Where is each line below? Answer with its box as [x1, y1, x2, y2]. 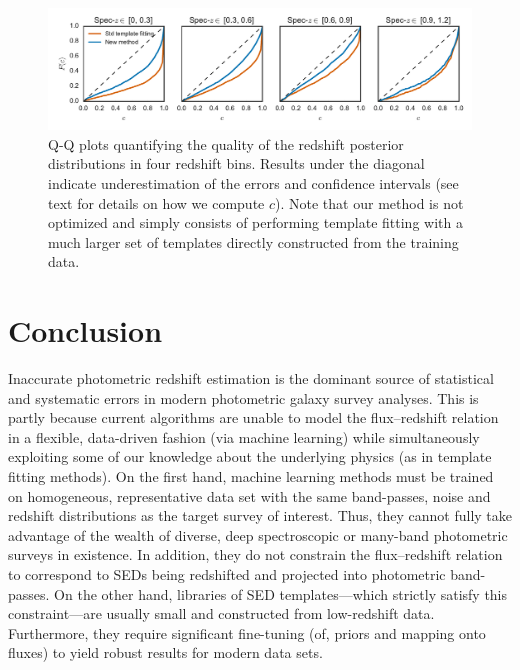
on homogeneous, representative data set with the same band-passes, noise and [8, 485, 491, 506]
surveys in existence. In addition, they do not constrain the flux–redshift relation [8, 544, 503, 565]
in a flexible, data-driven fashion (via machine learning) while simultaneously [8, 426, 480, 447]
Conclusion [8, 310, 163, 351]
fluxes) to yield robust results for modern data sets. [8, 642, 323, 663]
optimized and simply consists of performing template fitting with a [48, 212, 463, 233]
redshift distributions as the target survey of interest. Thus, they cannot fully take [8, 505, 512, 526]
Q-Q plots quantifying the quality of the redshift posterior [48, 133, 404, 154]
